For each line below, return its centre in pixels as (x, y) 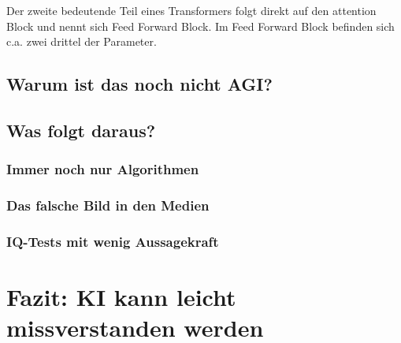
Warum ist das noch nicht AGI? (139, 84)
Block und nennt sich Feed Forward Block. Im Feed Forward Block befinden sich (200, 26)
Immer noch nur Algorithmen (103, 169)
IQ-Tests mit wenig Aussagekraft (113, 241)
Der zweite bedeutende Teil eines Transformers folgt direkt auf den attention (191, 10)
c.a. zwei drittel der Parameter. (82, 41)
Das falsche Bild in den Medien (108, 205)
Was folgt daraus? (81, 130)
